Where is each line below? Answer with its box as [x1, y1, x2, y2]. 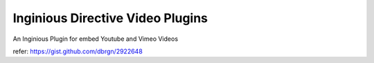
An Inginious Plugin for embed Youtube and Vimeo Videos [12, 35, 179, 43]
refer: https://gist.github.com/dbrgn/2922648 [12, 47, 143, 55]
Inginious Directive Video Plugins [12, 10, 208, 26]
